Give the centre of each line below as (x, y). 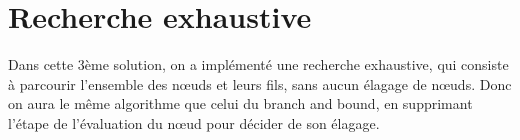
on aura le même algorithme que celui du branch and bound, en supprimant (240, 103)
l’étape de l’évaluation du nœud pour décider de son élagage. (194, 122)
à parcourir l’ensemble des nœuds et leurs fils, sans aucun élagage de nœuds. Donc (260, 83)
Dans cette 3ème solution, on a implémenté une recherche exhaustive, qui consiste (258, 64)
